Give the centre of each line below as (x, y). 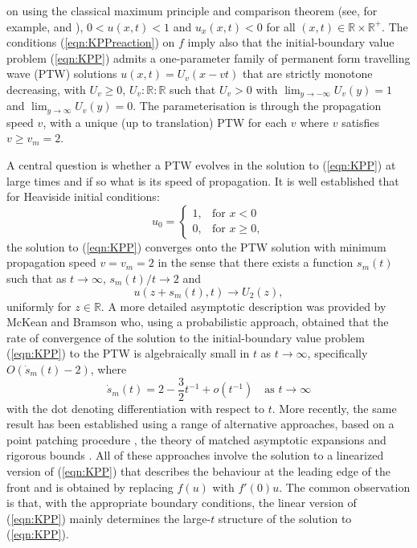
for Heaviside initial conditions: (83, 196)
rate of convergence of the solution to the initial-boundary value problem (186, 337)
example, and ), (45, 26)
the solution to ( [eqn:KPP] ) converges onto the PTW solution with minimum (196, 246)
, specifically (337, 353)
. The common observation (345, 487)
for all (281, 26)
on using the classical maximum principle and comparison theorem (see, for (192, 10)
